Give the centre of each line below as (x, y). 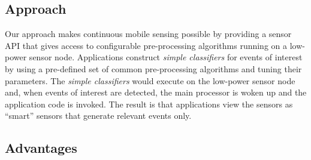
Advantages (41, 148)
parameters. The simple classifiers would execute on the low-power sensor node (150, 80)
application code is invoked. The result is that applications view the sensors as (149, 104)
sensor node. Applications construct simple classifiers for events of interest (166, 57)
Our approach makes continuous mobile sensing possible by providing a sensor (148, 34)
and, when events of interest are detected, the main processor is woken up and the (156, 92)
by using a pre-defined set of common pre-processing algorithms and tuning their (153, 68)
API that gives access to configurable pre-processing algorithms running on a (146, 45)
